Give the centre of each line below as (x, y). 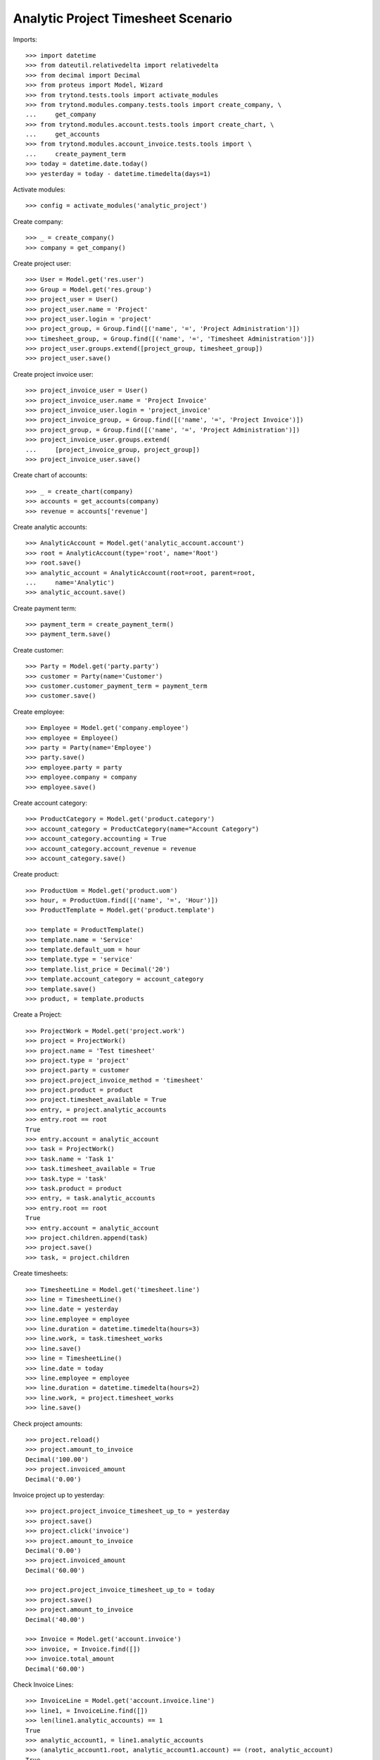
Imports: (25, 39)
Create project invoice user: (53, 374)
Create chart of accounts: (50, 475)
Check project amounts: (48, 1423)
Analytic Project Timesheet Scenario (122, 18)
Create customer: (38, 650)
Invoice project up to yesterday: (59, 1495)
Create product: (36, 874)
